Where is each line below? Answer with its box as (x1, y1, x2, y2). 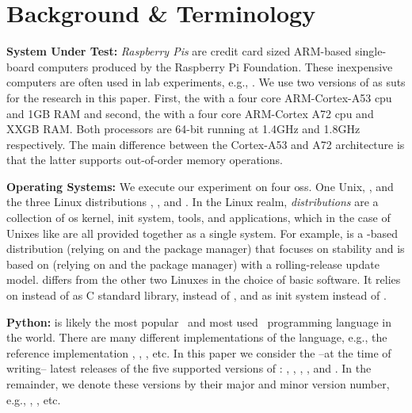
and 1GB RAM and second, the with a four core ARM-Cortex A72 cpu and (6, 105, 374, 121)
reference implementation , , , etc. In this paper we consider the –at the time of (6, 344, 391, 361)
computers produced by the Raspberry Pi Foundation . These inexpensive (38, 58, 393, 75)
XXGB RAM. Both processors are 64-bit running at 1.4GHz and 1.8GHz (6, 120, 360, 137)
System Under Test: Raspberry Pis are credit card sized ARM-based (6, 43, 352, 59)
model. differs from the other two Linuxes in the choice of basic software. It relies (6, 271, 401, 288)
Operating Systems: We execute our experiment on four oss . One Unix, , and (6, 178, 394, 194)
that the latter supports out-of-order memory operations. (6, 151, 283, 168)
